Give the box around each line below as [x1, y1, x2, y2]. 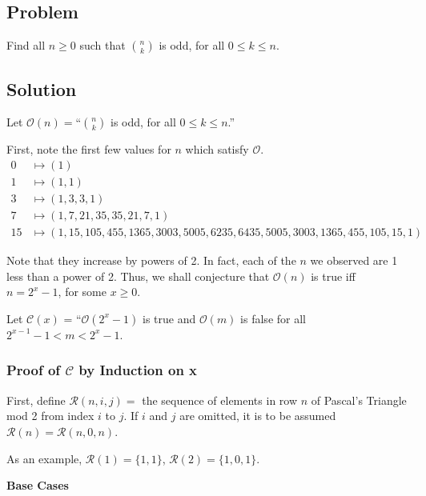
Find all [6, 37, 46, 54]
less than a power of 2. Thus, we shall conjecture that [6, 267, 270, 284]
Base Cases [6, 477, 69, 494]
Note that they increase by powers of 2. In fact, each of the [6, 252, 296, 269]
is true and [142, 310, 196, 326]
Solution [6, 76, 77, 101]
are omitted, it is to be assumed [179, 407, 336, 424]
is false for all [240, 310, 306, 326]
